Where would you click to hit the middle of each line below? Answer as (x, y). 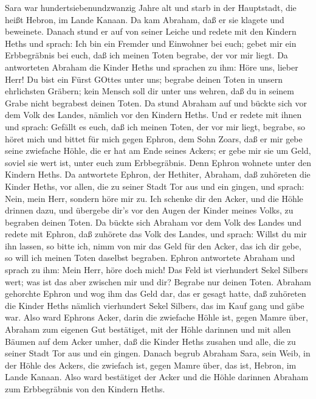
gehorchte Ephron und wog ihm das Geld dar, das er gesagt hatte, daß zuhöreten (156, 293)
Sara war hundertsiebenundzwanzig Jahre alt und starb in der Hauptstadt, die (151, 7)
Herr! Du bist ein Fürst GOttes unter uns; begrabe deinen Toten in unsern (144, 79)
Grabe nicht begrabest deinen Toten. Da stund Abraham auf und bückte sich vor (156, 102)
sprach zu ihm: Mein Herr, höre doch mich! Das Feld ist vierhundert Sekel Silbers (156, 270)
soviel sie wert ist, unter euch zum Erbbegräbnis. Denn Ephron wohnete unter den (158, 162)
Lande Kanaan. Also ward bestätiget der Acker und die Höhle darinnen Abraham (157, 377)
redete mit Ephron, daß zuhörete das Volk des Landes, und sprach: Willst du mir (156, 234)
